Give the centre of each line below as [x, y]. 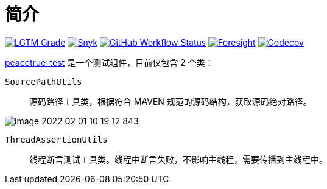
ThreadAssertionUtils [56, 139]
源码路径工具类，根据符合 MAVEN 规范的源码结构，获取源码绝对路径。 [171, 101]
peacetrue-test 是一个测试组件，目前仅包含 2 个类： [109, 62]
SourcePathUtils [44, 81]
